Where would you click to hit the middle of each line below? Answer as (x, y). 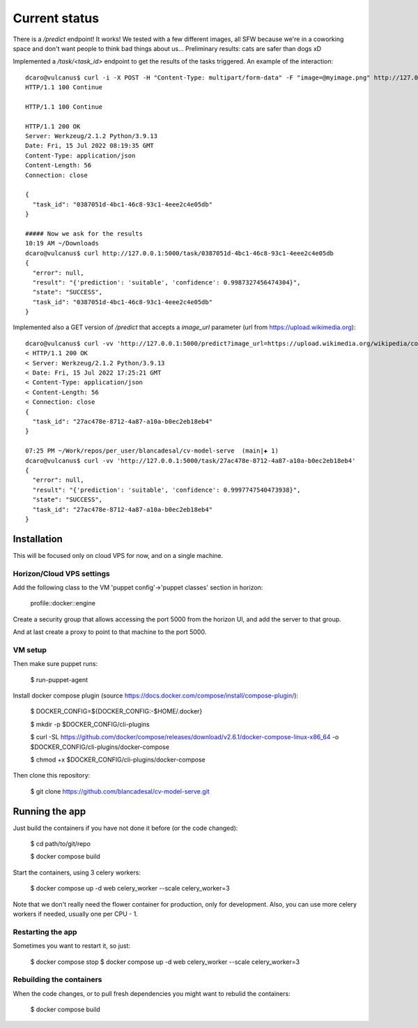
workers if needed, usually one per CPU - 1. (76, 914)
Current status (56, 18)
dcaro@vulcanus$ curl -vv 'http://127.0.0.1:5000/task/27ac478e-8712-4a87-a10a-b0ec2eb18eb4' (191, 461)
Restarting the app (45, 932)
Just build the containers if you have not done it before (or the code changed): (125, 828)
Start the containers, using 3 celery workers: (77, 872)
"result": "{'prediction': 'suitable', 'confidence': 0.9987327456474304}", (167, 282)
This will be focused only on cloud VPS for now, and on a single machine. (118, 555)
